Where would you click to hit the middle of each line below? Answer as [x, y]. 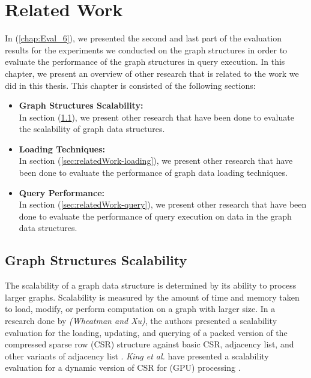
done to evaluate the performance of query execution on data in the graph [155, 216]
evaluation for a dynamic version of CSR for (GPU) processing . [123, 367]
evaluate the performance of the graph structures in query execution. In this [145, 61]
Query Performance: [62, 192]
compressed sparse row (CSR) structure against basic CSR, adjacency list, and [149, 344]
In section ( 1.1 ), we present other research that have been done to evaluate [156, 117]
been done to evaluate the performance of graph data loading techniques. [153, 172]
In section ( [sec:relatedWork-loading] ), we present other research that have [156, 160]
